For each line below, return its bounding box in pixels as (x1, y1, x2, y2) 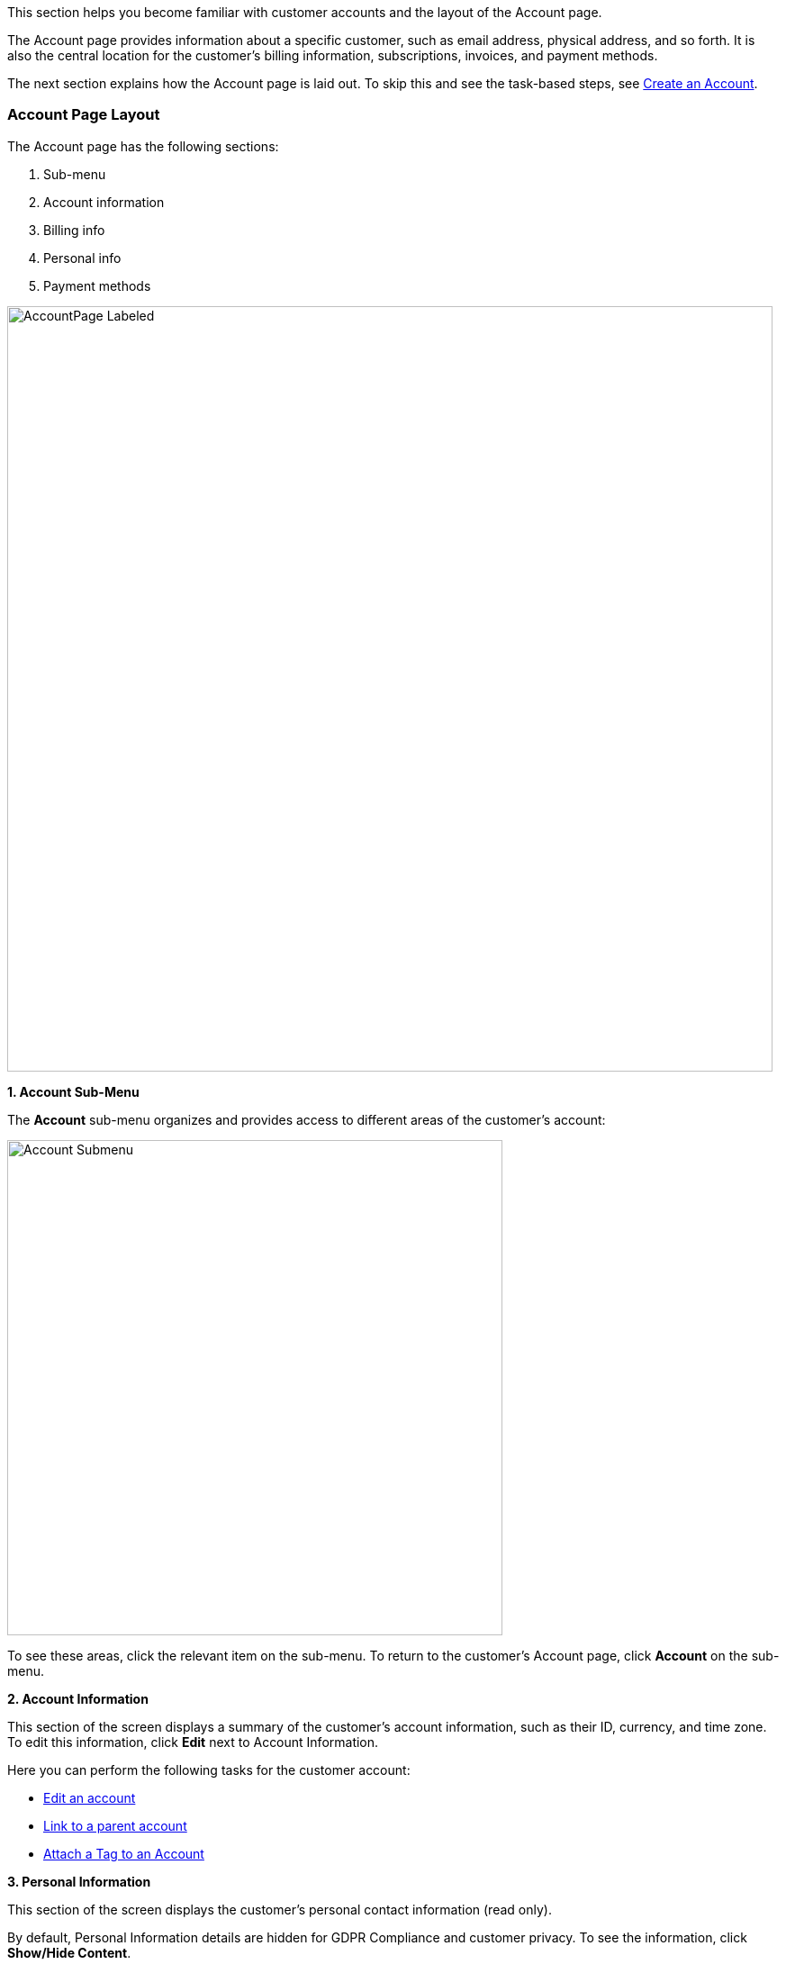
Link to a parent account (43, 1817, 187, 1833)
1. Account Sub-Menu (7, 1083, 140, 1100)
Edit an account (43, 1789, 136, 1806)
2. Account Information (7, 1690, 149, 1706)
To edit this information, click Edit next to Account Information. (7, 1733, 379, 1750)
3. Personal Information (7, 1873, 151, 1889)
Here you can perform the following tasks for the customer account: (7, 1761, 411, 1778)
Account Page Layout (7, 105, 160, 124)
